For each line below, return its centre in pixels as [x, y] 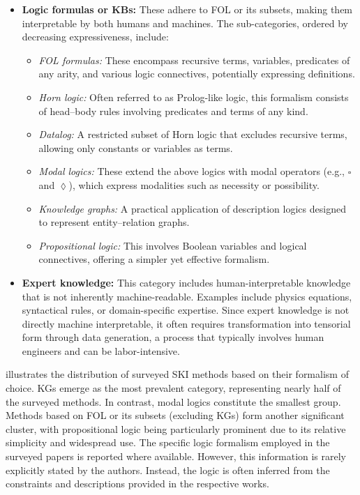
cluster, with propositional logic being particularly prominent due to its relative [176, 428]
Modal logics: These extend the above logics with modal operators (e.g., [192, 171]
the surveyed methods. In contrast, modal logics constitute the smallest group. [173, 401]
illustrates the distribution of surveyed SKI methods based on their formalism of [177, 374]
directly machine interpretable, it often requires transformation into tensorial [186, 323]
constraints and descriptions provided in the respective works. [137, 483]
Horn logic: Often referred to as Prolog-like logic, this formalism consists [194, 97]
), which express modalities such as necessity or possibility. [194, 184]
